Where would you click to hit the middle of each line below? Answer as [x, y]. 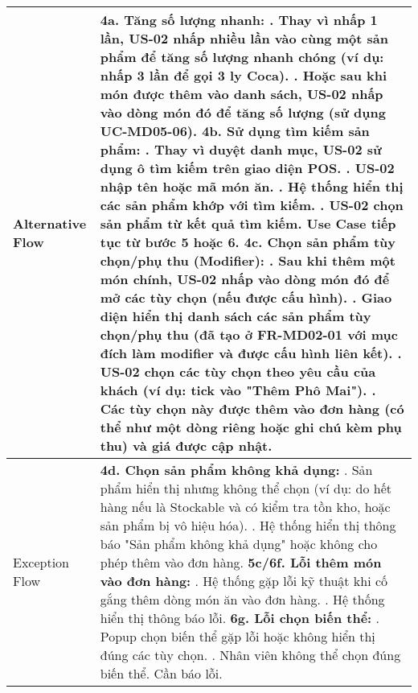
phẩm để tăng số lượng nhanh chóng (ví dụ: [242, 57]
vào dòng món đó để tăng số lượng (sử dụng [243, 112]
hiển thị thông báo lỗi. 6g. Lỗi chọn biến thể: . [240, 618]
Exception [41, 562]
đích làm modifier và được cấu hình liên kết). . [251, 353]
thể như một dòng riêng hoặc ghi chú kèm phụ [251, 427]
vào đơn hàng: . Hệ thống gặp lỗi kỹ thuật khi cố [244, 581]
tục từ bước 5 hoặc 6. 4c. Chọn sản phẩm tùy [248, 242]
